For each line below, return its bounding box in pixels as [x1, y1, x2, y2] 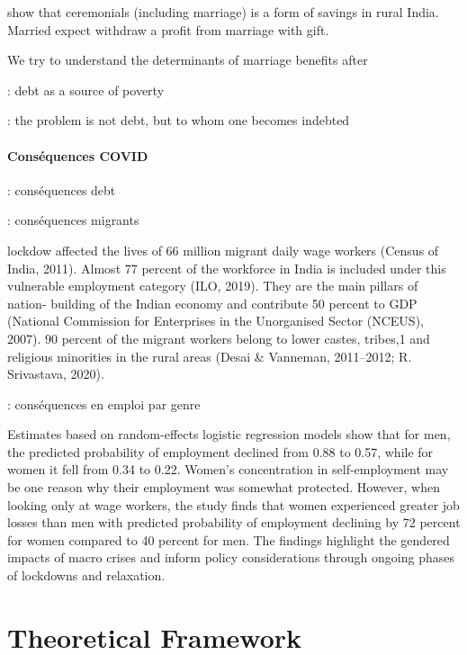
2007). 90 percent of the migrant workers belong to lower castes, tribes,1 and [7, 328, 430, 347]
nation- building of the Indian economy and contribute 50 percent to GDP [7, 293, 418, 312]
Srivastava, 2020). [7, 364, 104, 383]
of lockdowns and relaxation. [7, 566, 166, 585]
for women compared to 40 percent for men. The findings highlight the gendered [7, 530, 450, 549]
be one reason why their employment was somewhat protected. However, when [7, 478, 440, 497]
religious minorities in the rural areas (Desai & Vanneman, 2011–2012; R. [7, 346, 412, 365]
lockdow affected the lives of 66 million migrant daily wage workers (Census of [7, 240, 439, 259]
